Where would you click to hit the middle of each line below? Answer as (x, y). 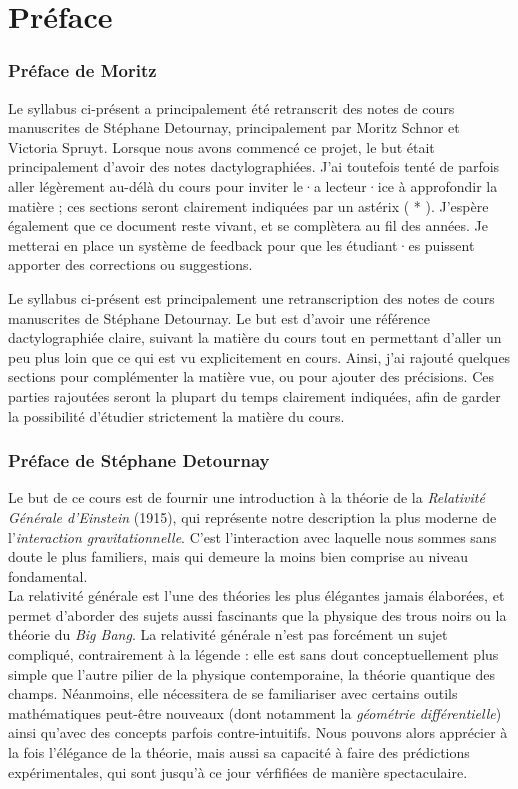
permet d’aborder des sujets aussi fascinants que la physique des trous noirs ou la (257, 614)
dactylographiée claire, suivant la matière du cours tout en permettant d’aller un (255, 337)
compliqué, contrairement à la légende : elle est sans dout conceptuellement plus (253, 654)
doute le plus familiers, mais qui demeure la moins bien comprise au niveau (238, 556)
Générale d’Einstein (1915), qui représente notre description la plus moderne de (252, 516)
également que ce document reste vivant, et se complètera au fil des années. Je (248, 225)
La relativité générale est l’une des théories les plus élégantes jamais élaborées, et (256, 595)
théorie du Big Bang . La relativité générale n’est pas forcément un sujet (228, 634)
